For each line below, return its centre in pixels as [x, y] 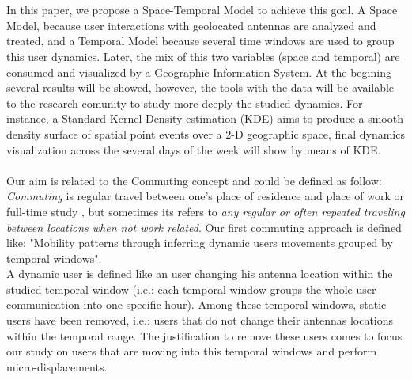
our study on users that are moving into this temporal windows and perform [192, 351]
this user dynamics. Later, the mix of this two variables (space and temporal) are [203, 56]
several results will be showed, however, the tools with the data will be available [200, 87]
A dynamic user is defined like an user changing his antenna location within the [200, 274]
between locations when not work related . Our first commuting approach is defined [204, 227]
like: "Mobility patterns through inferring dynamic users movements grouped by [200, 243]
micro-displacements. [57, 366]
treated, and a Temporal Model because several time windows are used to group [200, 41]
